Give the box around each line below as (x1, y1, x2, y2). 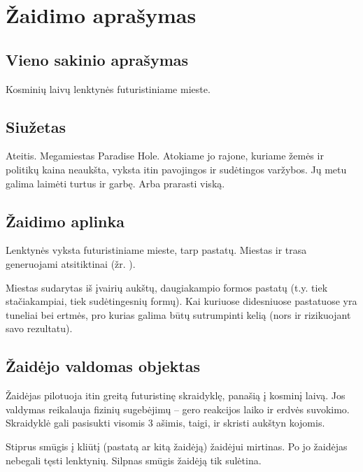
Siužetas (6, 115, 66, 137)
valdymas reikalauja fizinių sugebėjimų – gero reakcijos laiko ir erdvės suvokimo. (6, 401, 350, 416)
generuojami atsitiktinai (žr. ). (6, 256, 136, 271)
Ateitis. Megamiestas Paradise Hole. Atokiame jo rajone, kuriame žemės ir (6, 148, 324, 163)
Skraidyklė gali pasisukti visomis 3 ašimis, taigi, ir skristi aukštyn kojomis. (6, 415, 325, 430)
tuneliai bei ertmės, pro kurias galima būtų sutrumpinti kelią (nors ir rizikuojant (6, 307, 351, 322)
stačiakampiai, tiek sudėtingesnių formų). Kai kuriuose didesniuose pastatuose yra (6, 294, 357, 308)
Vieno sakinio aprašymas (6, 48, 189, 70)
